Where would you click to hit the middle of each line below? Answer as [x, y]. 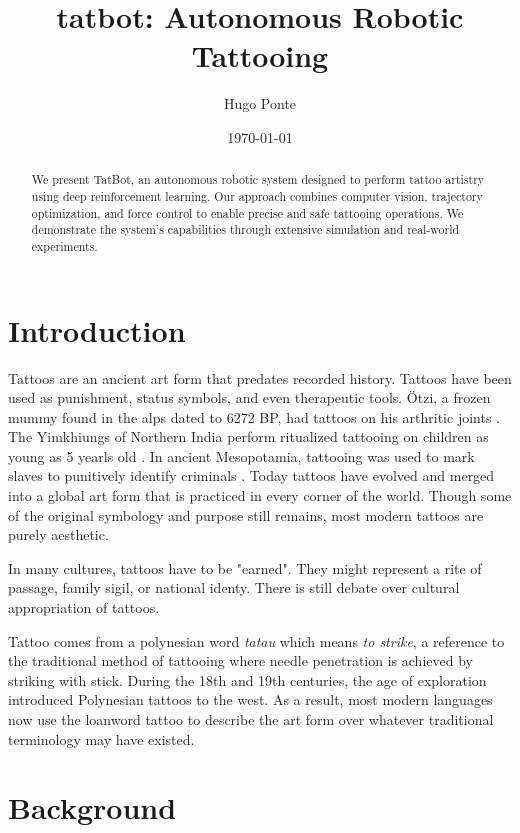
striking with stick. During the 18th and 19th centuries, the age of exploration [247, 679]
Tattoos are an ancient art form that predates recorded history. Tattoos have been [260, 377]
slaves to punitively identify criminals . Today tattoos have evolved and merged [251, 475]
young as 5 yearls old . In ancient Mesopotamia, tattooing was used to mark [241, 455]
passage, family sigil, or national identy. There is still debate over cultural [234, 587]
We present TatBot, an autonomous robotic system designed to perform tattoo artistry [258, 179]
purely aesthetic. [58, 534]
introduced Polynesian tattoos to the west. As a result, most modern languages [250, 699]
